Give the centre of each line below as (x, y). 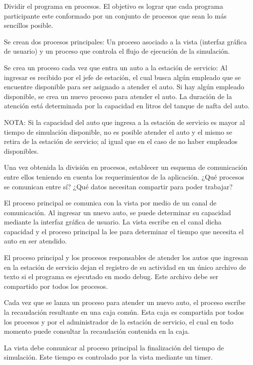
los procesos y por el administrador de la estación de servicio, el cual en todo (119, 321)
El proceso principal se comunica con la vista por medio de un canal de (110, 203)
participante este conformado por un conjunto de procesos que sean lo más (115, 15)
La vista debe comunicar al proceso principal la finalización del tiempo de (114, 347)
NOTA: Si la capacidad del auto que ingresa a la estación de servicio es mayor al (125, 122)
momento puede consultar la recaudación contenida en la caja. (97, 331)
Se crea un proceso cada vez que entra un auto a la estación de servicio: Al (116, 67)
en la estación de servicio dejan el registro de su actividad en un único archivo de (125, 267)
